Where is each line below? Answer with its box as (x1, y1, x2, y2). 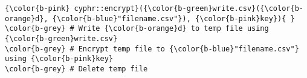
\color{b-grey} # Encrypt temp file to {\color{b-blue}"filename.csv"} (5, 44, 299, 53)
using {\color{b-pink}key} (5, 54, 113, 63)
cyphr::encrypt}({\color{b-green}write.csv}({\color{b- (74, 4, 303, 13)
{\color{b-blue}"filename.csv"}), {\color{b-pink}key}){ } (52, 14, 295, 23)
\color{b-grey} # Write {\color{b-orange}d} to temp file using (5, 24, 269, 33)
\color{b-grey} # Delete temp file (5, 64, 148, 73)
